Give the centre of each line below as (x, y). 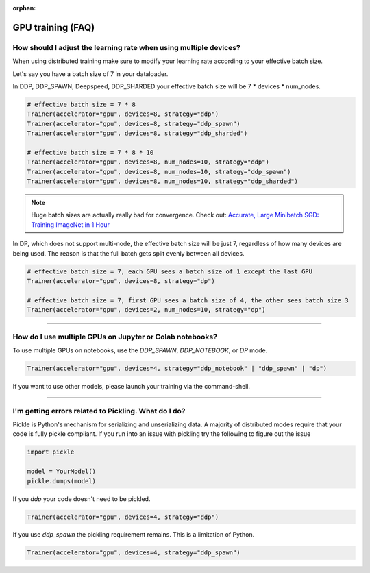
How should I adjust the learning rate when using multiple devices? (127, 47)
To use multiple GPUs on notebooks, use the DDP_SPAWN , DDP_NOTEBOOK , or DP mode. (140, 350)
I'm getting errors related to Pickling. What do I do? (99, 411)
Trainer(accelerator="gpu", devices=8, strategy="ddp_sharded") (137, 133)
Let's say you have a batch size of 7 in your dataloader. (90, 74)
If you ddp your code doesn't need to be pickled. (82, 499)
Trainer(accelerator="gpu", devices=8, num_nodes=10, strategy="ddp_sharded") (162, 181)
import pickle (51, 452)
